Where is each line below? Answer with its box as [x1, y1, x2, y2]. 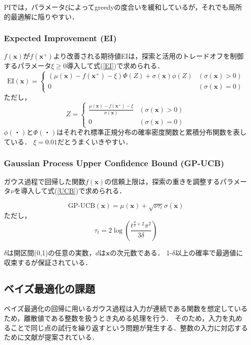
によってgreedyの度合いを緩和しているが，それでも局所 [68, 2, 242, 12]
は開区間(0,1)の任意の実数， [7, 247, 96, 257]
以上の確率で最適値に [175, 247, 243, 257]
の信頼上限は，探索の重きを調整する [104, 176, 220, 186]
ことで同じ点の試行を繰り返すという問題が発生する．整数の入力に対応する [10, 322, 248, 332]
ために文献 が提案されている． [4, 332, 99, 342]
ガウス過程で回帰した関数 [4, 176, 85, 186]
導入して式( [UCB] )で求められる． [20, 186, 126, 196]
